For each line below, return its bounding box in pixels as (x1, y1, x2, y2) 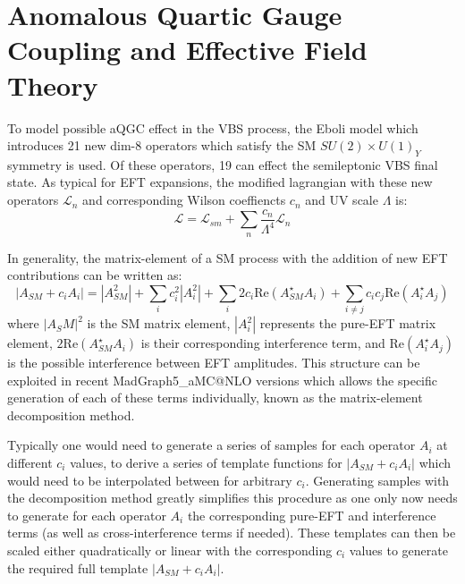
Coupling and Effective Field (7, 31, 368, 68)
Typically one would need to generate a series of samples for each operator (7, 436, 416, 454)
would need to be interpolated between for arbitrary (7, 470, 292, 489)
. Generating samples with (305, 470, 450, 489)
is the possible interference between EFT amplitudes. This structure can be (7, 353, 420, 372)
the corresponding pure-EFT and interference (187, 505, 436, 524)
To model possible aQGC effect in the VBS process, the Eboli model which (7, 118, 418, 137)
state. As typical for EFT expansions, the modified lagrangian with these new (7, 173, 433, 191)
